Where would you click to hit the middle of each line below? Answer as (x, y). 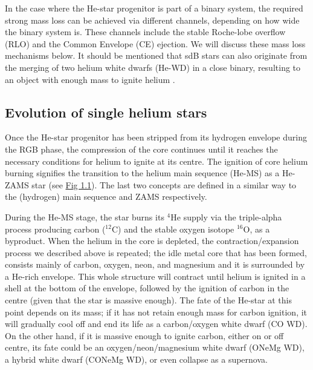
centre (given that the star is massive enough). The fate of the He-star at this (148, 300)
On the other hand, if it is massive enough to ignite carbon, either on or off (144, 335)
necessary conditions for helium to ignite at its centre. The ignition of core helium (156, 161)
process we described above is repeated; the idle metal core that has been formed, (156, 252)
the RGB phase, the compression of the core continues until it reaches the (141, 149)
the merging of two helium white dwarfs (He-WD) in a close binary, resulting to (153, 67)
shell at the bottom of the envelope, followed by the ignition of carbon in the (147, 288)
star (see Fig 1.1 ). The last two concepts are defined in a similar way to (164, 184)
